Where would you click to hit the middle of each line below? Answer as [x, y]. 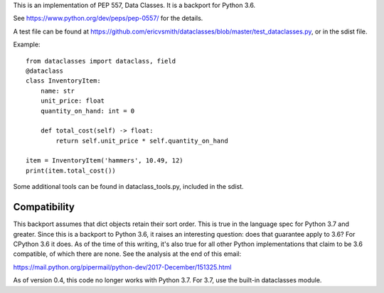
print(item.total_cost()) [71, 170]
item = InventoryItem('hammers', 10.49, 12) [105, 161]
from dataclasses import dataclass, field [101, 61]
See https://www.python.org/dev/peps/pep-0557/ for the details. [108, 19]
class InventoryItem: [63, 81]
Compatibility [44, 207]
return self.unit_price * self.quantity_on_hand [142, 140]
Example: [27, 45]
